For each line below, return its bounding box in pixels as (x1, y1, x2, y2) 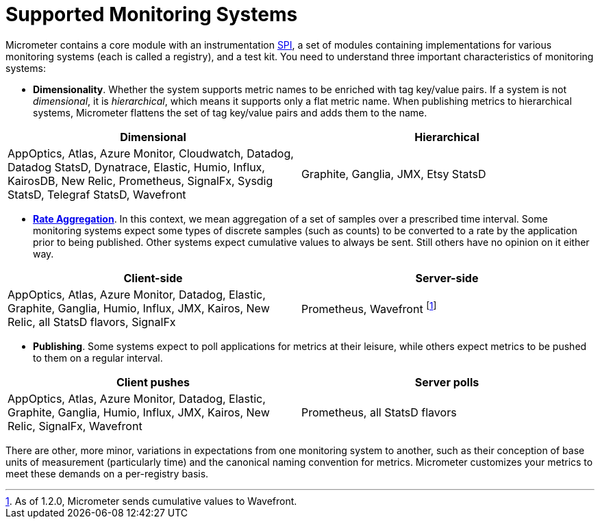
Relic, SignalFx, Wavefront (8, 419, 142, 433)
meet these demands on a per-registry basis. (5, 467, 209, 479)
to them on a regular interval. (33, 351, 163, 364)
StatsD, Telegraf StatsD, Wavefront (8, 187, 186, 201)
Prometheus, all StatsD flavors (301, 405, 457, 419)
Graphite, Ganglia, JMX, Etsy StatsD (301, 166, 486, 181)
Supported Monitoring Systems (5, 3, 298, 26)
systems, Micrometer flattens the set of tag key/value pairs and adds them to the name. (33, 106, 427, 118)
